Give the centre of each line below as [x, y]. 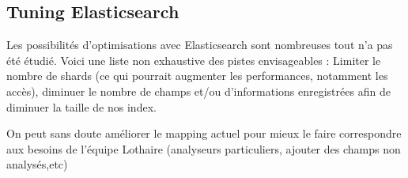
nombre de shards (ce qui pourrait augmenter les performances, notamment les [197, 76]
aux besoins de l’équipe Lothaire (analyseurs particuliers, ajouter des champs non [204, 148]
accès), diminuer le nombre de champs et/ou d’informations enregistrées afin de [198, 91]
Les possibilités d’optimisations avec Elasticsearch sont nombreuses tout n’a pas [200, 45]
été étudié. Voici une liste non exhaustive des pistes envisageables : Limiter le [194, 60]
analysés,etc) [37, 164]
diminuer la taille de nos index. [81, 106]
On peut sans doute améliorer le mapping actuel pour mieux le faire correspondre [204, 133]
